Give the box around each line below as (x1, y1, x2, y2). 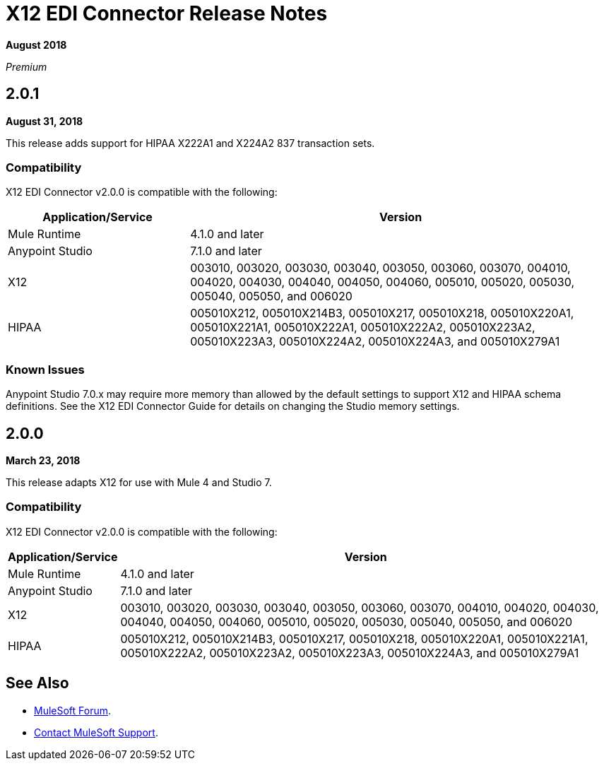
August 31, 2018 (6, 114, 83, 127)
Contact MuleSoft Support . (34, 726, 158, 738)
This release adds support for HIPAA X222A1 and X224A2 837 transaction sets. (6, 136, 375, 149)
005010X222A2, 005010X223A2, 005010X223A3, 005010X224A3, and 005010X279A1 (120, 645, 579, 660)
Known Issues (6, 362, 85, 377)
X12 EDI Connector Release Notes (6, 1, 328, 25)
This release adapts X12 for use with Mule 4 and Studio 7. (6, 476, 272, 488)
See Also (6, 674, 69, 693)
